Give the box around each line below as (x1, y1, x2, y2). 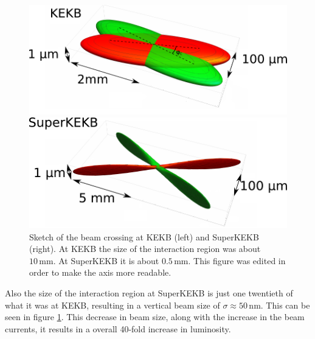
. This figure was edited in (188, 254, 286, 267)
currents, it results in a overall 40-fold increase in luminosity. (5, 322, 231, 335)
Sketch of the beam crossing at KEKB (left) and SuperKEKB (29, 230, 259, 243)
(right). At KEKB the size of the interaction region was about (29, 242, 261, 255)
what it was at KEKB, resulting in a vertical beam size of (5, 298, 220, 311)
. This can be (260, 298, 310, 311)
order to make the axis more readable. (29, 266, 171, 279)
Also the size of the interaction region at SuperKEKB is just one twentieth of (5, 287, 293, 299)
